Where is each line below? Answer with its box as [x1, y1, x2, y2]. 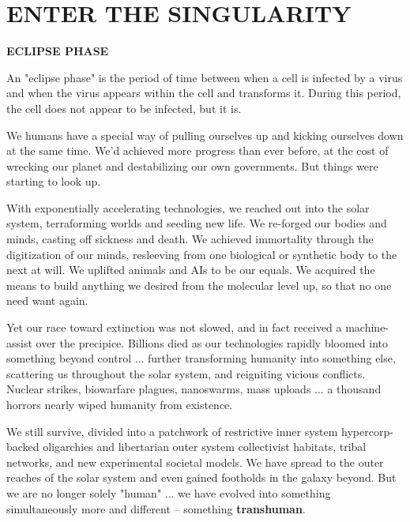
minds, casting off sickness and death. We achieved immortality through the [6, 231, 374, 247]
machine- [345, 319, 389, 336]
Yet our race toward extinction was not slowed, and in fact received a [6, 319, 342, 336]
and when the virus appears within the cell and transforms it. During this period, [6, 84, 401, 101]
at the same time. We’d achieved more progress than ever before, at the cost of [6, 142, 389, 159]
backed [6, 438, 39, 455]
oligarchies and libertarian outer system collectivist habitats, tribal [43, 438, 367, 455]
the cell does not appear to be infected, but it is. [6, 100, 242, 116]
